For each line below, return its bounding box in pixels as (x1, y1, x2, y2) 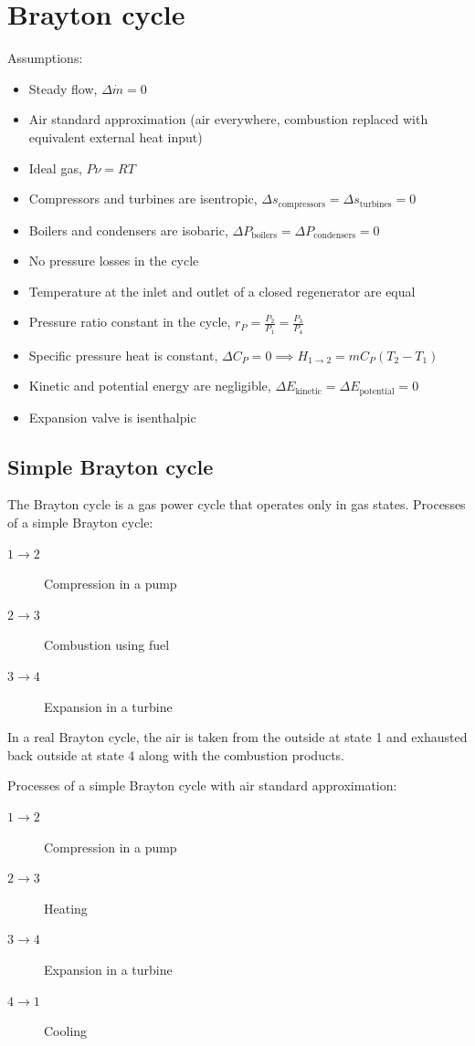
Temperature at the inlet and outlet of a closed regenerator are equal (28, 281, 416, 300)
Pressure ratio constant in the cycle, (28, 312, 231, 331)
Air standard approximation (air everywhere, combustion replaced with (28, 110, 428, 129)
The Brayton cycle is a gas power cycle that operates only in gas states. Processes (7, 495, 466, 514)
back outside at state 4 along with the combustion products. (7, 745, 345, 764)
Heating (44, 898, 88, 917)
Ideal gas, (28, 158, 82, 177)
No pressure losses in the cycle (28, 251, 199, 270)
